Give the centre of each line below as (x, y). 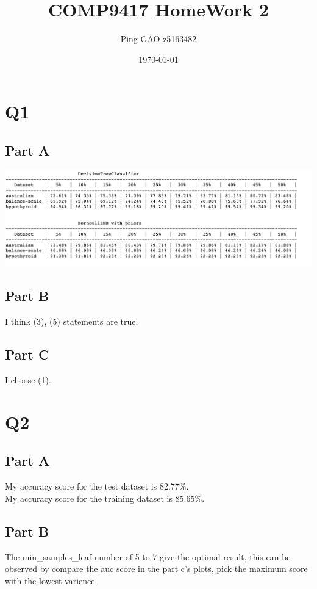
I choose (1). (28, 379)
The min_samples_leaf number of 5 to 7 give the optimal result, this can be (148, 556)
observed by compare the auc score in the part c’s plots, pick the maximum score (156, 569)
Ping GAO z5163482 (158, 39)
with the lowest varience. (51, 580)
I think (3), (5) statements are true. (72, 321)
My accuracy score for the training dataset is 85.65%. (105, 498)
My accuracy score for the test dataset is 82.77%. (97, 486)
